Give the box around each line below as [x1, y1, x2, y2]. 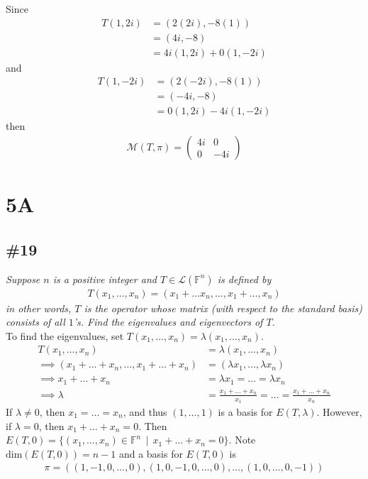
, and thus [123, 404, 167, 419]
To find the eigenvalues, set [6, 328, 124, 343]
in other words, [6, 300, 72, 315]
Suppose [6, 271, 40, 286]
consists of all [6, 314, 65, 329]
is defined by [217, 271, 272, 286]
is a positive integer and [52, 271, 157, 286]
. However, [316, 404, 362, 419]
